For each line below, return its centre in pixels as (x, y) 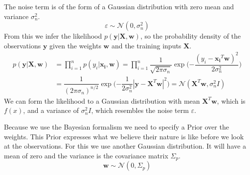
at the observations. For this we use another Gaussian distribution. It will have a (125, 146)
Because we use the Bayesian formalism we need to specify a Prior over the (116, 126)
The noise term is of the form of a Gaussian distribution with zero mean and (119, 6)
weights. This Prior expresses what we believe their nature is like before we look (124, 136)
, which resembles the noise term (140, 110)
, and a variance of (51, 110)
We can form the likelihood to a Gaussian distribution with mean (102, 100)
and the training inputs (146, 45)
